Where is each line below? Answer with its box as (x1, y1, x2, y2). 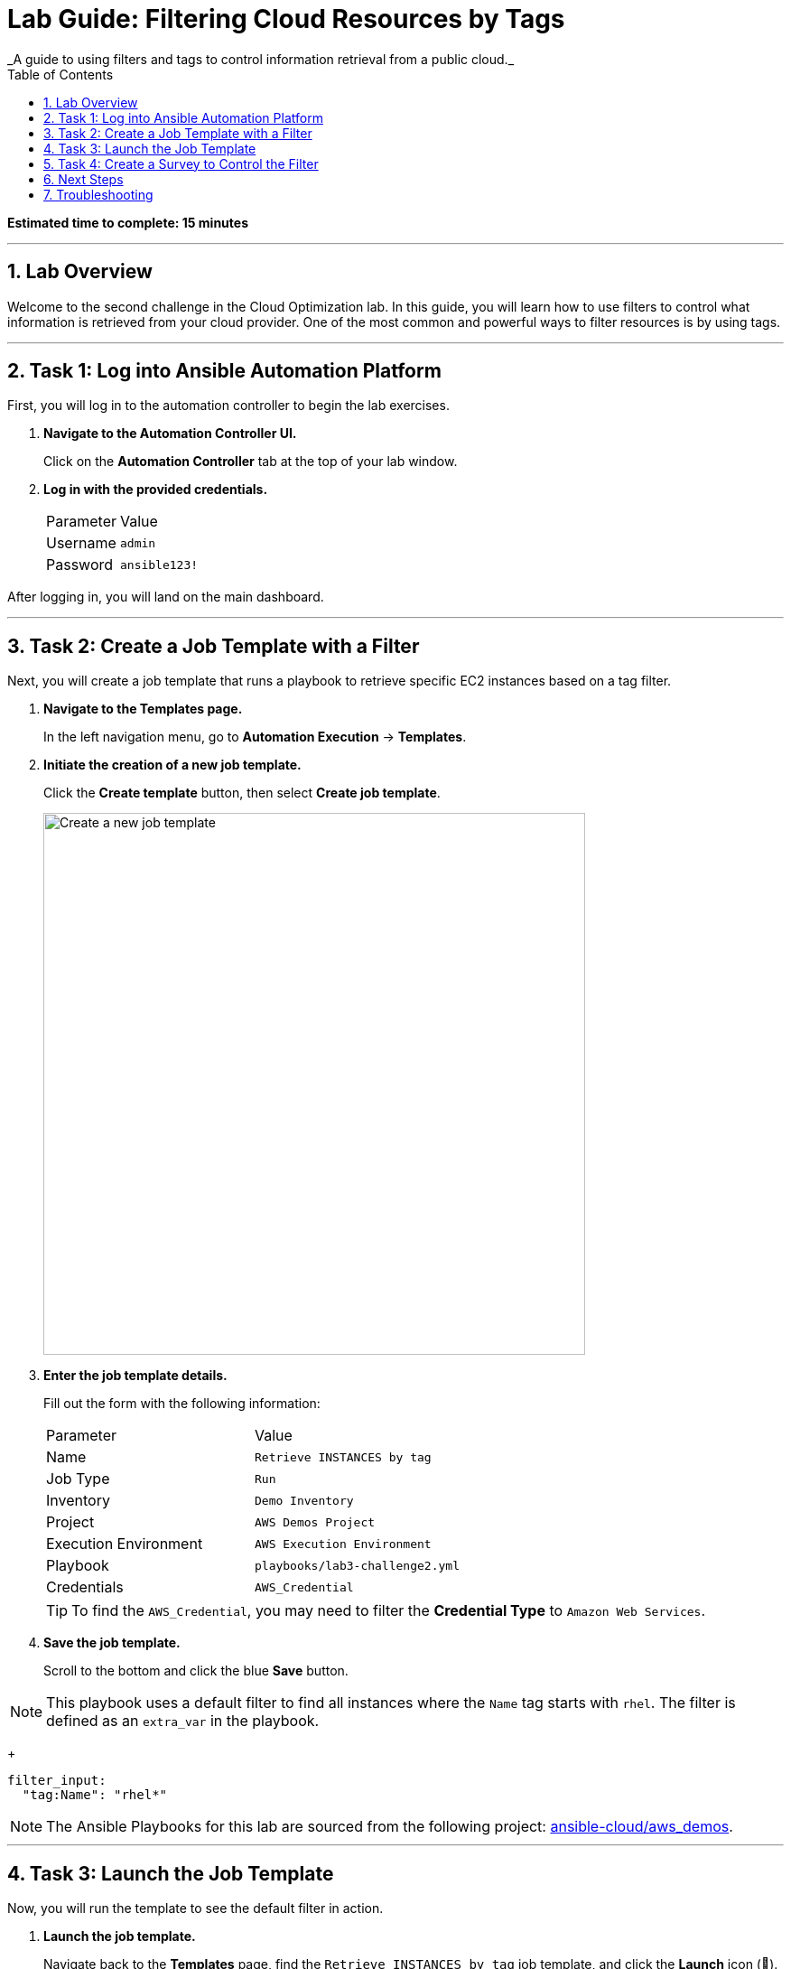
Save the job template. (43, 1635, 181, 1651)
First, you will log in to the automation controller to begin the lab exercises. (7, 397, 450, 414)
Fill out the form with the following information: (43, 1395, 321, 1412)
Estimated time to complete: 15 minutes (7, 214, 248, 230)
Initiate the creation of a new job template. (43, 757, 302, 773)
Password (46, 555, 114, 574)
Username (46, 534, 116, 553)
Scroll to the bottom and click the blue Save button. (43, 1663, 349, 1679)
